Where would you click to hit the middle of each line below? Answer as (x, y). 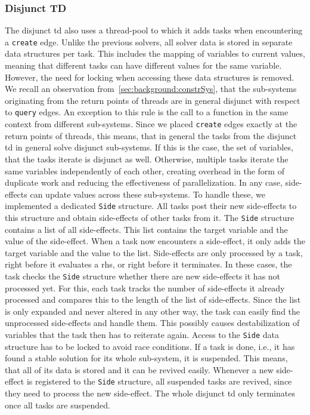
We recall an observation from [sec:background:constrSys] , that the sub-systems (151, 89)
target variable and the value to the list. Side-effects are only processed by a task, (154, 252)
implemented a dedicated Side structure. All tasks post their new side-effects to (151, 206)
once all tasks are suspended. (58, 405)
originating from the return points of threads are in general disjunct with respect (153, 100)
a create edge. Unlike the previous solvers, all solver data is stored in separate (149, 41)
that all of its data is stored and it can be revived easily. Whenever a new (139, 369)
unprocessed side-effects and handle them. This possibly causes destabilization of (152, 323)
